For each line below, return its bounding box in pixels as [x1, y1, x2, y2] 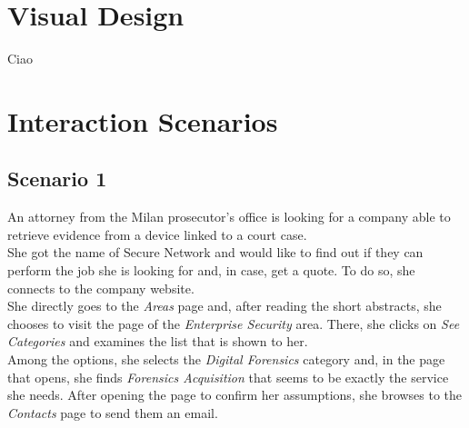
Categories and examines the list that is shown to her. [7, 332, 308, 351]
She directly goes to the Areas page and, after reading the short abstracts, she [7, 296, 442, 315]
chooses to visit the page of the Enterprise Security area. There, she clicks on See [7, 314, 460, 333]
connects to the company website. [7, 278, 195, 297]
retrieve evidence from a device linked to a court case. [7, 224, 307, 244]
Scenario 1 [7, 164, 107, 193]
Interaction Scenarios [7, 102, 278, 139]
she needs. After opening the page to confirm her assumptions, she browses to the [7, 385, 463, 404]
